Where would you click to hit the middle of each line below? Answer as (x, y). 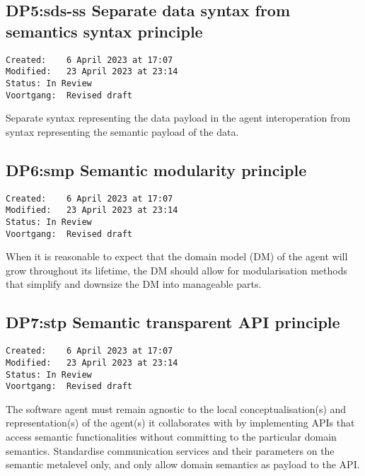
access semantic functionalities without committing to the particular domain (171, 437)
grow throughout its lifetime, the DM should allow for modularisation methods (176, 270)
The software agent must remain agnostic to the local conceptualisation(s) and (176, 408)
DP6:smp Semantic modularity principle (156, 169)
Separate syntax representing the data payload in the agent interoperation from (178, 118)
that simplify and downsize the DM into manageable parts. (134, 284)
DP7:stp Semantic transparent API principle (173, 322)
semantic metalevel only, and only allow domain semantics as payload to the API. (183, 464)
